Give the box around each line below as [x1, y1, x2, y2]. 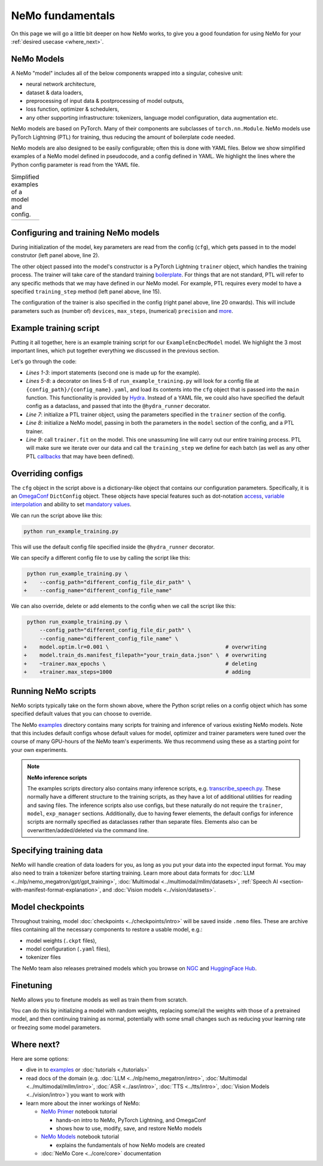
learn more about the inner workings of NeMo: [26, 1100, 141, 1107]
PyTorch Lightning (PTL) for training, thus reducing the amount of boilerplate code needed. [11, 133, 236, 141]
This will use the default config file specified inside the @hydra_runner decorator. [11, 543, 215, 550]
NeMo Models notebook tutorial [41, 1133, 120, 1140]
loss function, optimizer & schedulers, [26, 105, 120, 113]
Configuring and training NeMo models [11, 227, 160, 238]
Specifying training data [11, 845, 103, 856]
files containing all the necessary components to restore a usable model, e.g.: [11, 926, 203, 933]
